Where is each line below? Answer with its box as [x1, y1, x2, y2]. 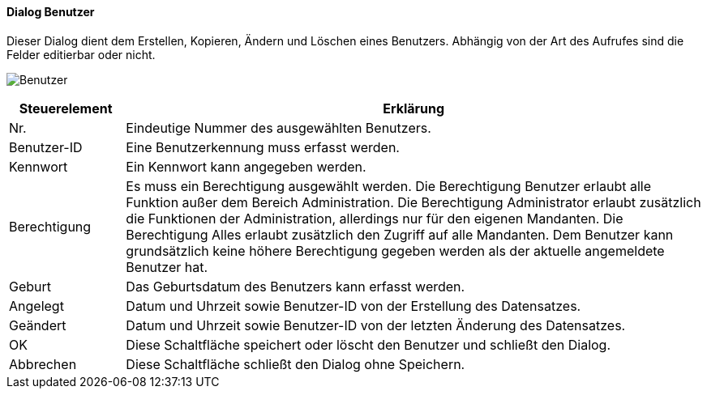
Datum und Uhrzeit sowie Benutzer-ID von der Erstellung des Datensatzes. [126, 297, 581, 314]
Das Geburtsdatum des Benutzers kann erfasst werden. [126, 278, 465, 295]
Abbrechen [9, 355, 77, 372]
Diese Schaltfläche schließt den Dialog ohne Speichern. [126, 355, 465, 372]
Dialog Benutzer [6, 5, 95, 19]
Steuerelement [19, 100, 113, 117]
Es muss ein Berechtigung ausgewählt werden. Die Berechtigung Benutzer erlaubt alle [126, 177, 652, 194]
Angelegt [9, 297, 64, 314]
